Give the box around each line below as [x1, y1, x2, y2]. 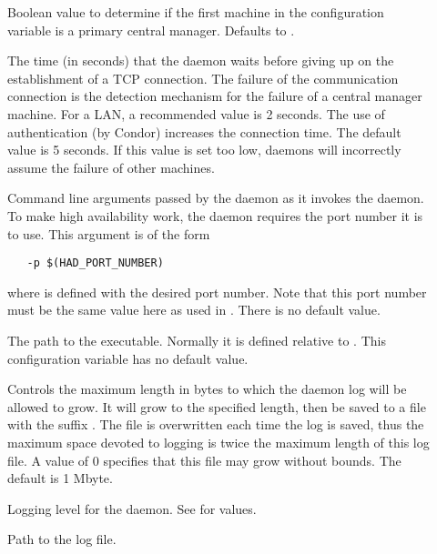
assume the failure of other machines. [7, 157, 215, 176]
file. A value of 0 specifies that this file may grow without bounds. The [7, 450, 401, 469]
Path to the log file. [7, 529, 117, 549]
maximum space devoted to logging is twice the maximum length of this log [7, 432, 430, 451]
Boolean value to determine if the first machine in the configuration [7, 3, 384, 21]
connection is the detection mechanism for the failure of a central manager [7, 86, 422, 106]
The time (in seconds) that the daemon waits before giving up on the [7, 51, 394, 70]
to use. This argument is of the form [7, 224, 210, 243]
